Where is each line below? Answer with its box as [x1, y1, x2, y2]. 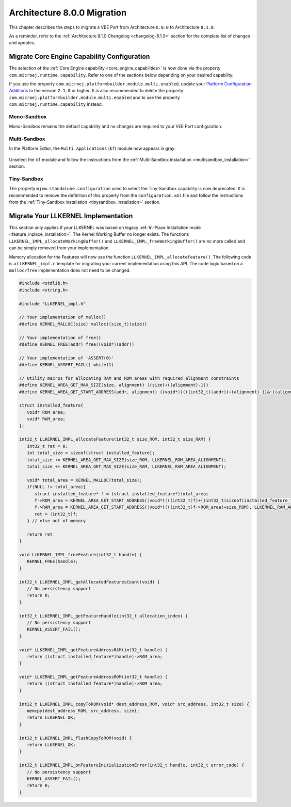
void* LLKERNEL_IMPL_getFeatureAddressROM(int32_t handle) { [19, 674, 168, 680]
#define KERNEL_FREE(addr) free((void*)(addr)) [19, 341, 134, 347]
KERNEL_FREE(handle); [27, 559, 79, 565]
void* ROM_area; [27, 409, 65, 415]
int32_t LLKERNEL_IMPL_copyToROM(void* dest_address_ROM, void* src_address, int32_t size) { [19, 701, 250, 707]
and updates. [9, 40, 35, 46]
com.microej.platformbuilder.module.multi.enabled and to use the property [9, 95, 180, 100]
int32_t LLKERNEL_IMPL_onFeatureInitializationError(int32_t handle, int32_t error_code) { [19, 762, 244, 768]
